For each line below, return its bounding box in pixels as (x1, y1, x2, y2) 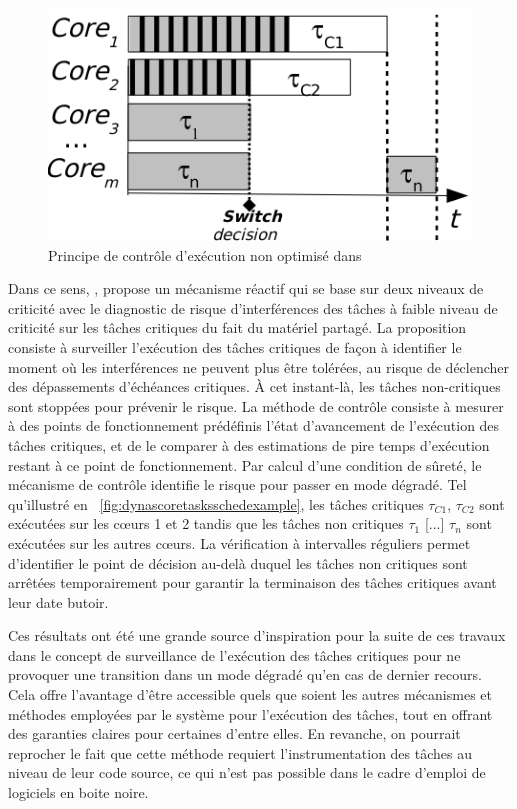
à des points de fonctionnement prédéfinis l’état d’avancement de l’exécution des (8, 415, 500, 436)
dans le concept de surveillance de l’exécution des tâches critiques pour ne (8, 644, 461, 665)
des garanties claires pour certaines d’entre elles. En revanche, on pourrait (8, 723, 461, 744)
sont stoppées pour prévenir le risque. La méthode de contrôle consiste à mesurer (8, 395, 504, 416)
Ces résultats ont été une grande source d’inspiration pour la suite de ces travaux (8, 625, 506, 646)
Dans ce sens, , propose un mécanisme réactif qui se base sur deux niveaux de (8, 278, 484, 299)
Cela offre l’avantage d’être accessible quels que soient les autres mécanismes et (8, 684, 492, 705)
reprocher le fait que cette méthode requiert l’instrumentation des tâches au (8, 742, 473, 763)
